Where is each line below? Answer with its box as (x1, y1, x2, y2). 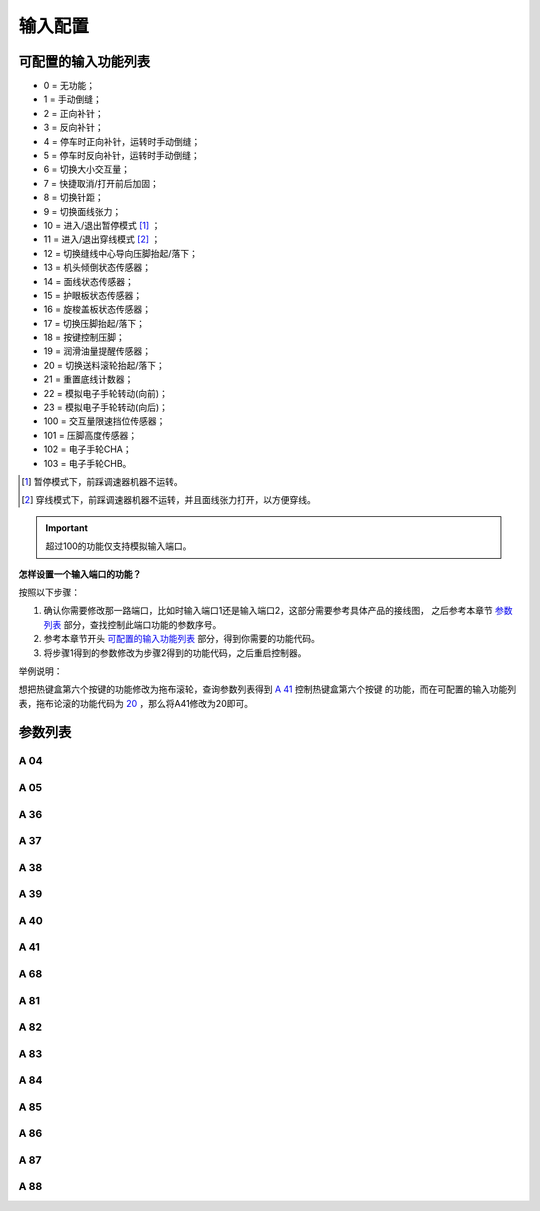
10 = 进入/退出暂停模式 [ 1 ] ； (43, 219, 161, 231)
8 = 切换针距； (43, 191, 104, 204)
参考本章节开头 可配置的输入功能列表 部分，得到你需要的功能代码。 (43, 633, 320, 645)
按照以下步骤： (18, 586, 80, 598)
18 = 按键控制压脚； (43, 331, 125, 344)
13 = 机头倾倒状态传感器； (43, 261, 152, 274)
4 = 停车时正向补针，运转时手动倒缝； (43, 135, 201, 147)
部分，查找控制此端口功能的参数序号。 (63, 618, 222, 630)
